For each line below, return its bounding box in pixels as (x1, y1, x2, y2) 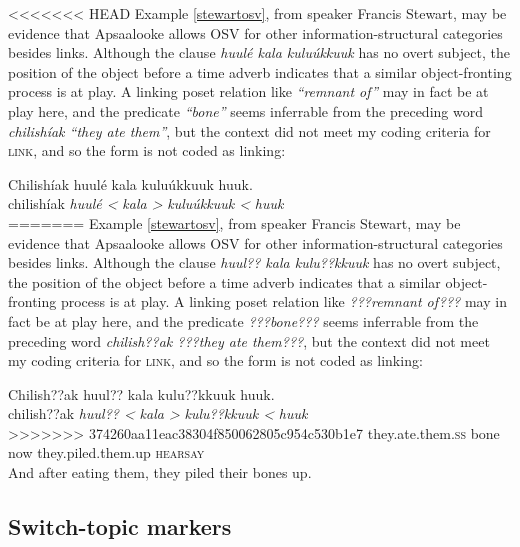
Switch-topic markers (8, 511, 232, 542)
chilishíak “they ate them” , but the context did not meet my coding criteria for (8, 120, 491, 141)
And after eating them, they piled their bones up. (8, 462, 312, 483)
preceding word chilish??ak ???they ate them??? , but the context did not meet (8, 330, 490, 351)
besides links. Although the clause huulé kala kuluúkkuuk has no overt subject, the (8, 42, 510, 63)
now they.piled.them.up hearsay (8, 442, 205, 463)
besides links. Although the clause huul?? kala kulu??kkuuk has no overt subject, (8, 252, 501, 273)
